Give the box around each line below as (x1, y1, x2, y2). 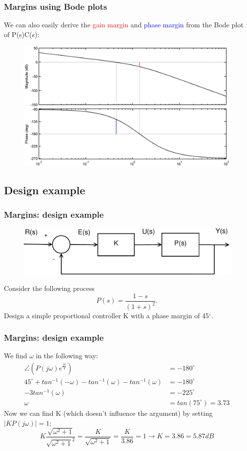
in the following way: (36, 350, 98, 361)
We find (4, 350, 27, 361)
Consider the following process (4, 283, 95, 293)
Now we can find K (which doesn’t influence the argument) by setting (4, 408, 213, 418)
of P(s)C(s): (4, 29, 40, 39)
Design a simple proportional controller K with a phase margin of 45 (4, 310, 209, 321)
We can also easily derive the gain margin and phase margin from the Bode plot (4, 20, 244, 30)
